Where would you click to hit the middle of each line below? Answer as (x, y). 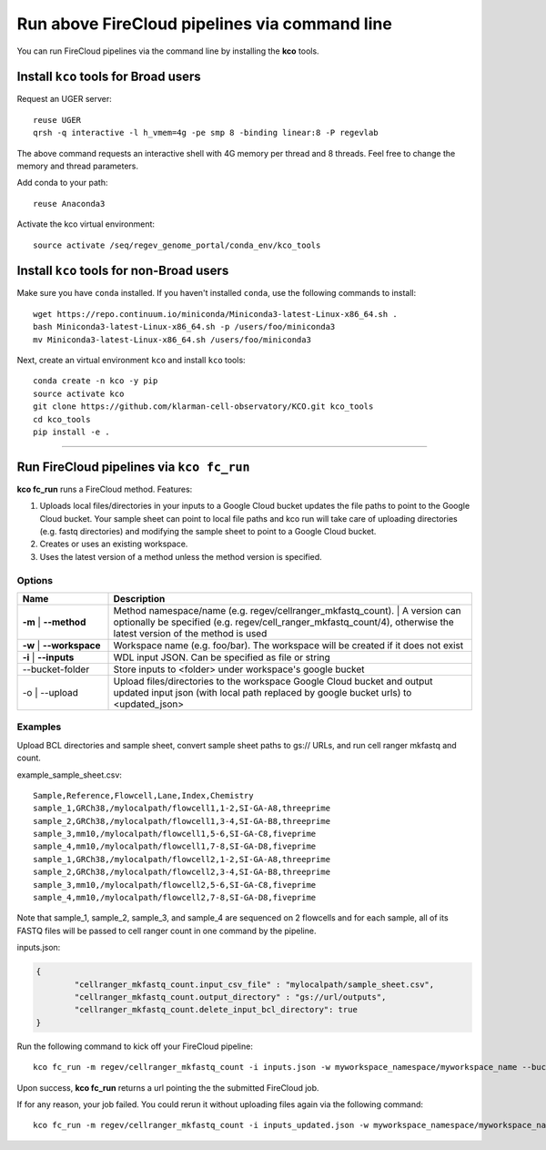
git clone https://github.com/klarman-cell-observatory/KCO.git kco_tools (203, 407)
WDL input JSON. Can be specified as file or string (222, 657)
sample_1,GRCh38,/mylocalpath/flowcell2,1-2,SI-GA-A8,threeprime (182, 859)
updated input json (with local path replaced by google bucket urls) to (263, 692)
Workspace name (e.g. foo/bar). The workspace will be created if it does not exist (288, 645)
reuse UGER (57, 120)
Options (35, 580)
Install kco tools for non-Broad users (123, 271)
